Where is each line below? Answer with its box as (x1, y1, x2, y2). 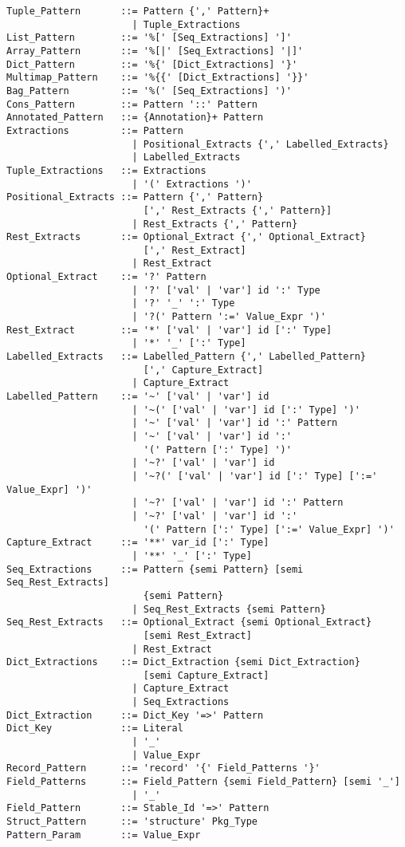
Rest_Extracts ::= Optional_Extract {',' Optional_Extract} (6, 231, 367, 243)
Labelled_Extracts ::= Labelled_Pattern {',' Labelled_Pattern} (6, 351, 367, 363)
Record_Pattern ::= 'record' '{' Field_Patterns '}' (6, 762, 320, 774)
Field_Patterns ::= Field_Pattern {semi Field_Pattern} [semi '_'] (6, 776, 400, 788)
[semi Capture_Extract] (143, 669, 269, 681)
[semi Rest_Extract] (143, 629, 252, 641)
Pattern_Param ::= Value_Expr (6, 829, 201, 841)
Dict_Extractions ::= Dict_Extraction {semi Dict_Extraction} (6, 656, 360, 668)
